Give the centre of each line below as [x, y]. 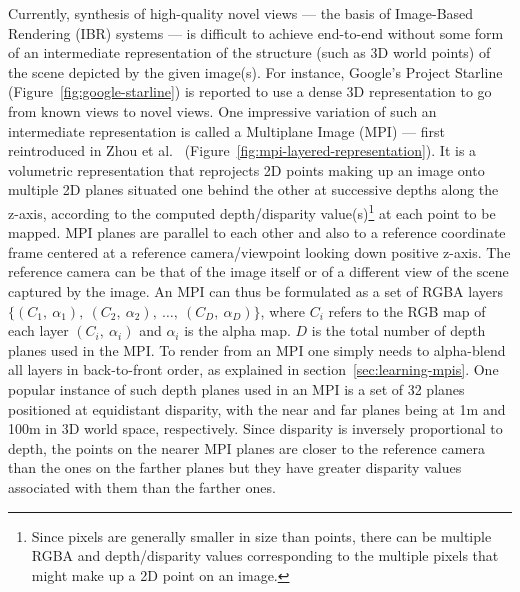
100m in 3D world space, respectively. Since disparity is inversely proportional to [255, 428]
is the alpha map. [237, 330]
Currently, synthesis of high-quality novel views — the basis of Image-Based [241, 13]
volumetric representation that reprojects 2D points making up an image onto [246, 169]
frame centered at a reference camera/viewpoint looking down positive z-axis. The [259, 251]
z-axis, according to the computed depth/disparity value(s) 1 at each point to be [252, 211]
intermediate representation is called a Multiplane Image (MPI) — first [226, 130]
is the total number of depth [398, 330]
